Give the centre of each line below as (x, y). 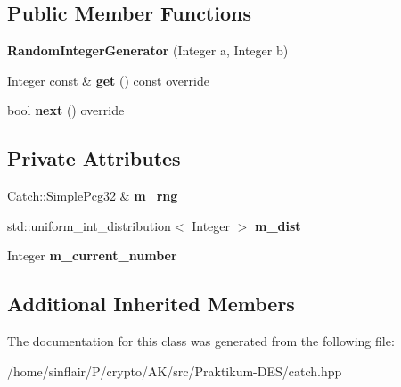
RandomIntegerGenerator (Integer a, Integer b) (148, 50)
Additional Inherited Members (151, 304)
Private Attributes (94, 158)
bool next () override (66, 110)
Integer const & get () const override (108, 80)
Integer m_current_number (92, 255)
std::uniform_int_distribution (89, 225)
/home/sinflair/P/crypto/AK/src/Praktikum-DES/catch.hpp (175, 371)
